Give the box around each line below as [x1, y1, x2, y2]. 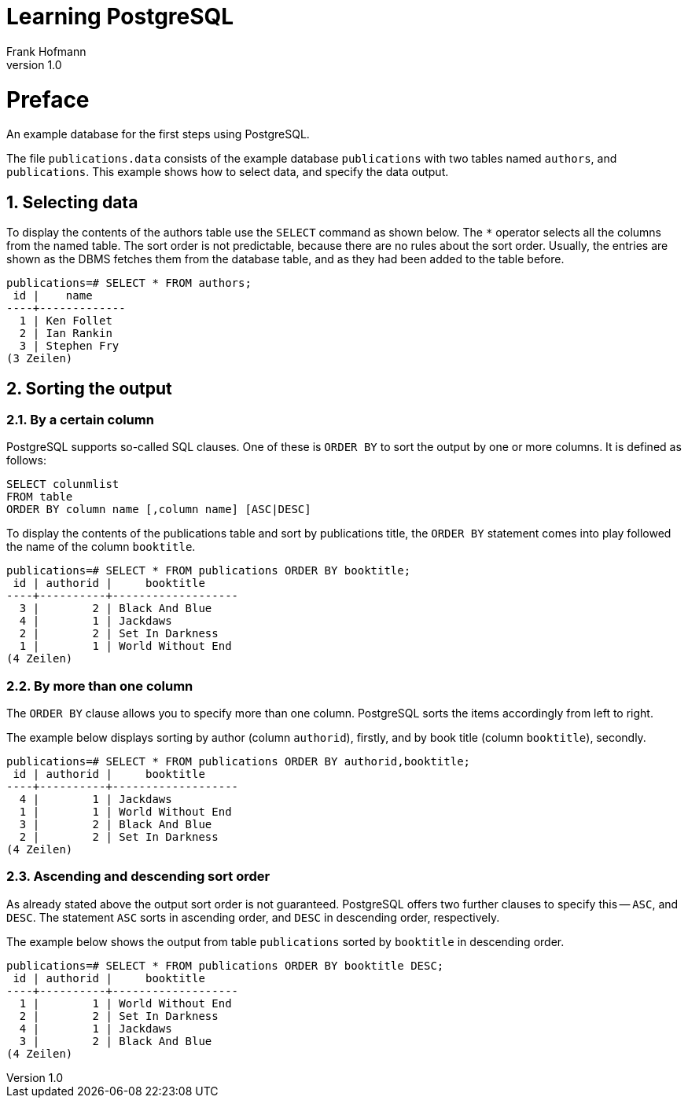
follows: [6, 453, 46, 468]
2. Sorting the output [6, 378, 172, 398]
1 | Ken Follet [19, 314, 112, 328]
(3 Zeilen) [6, 352, 73, 365]
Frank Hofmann [6, 44, 86, 58]
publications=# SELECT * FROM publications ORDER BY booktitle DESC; [6, 959, 444, 972]
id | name [13, 289, 93, 303]
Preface [6, 86, 90, 113]
